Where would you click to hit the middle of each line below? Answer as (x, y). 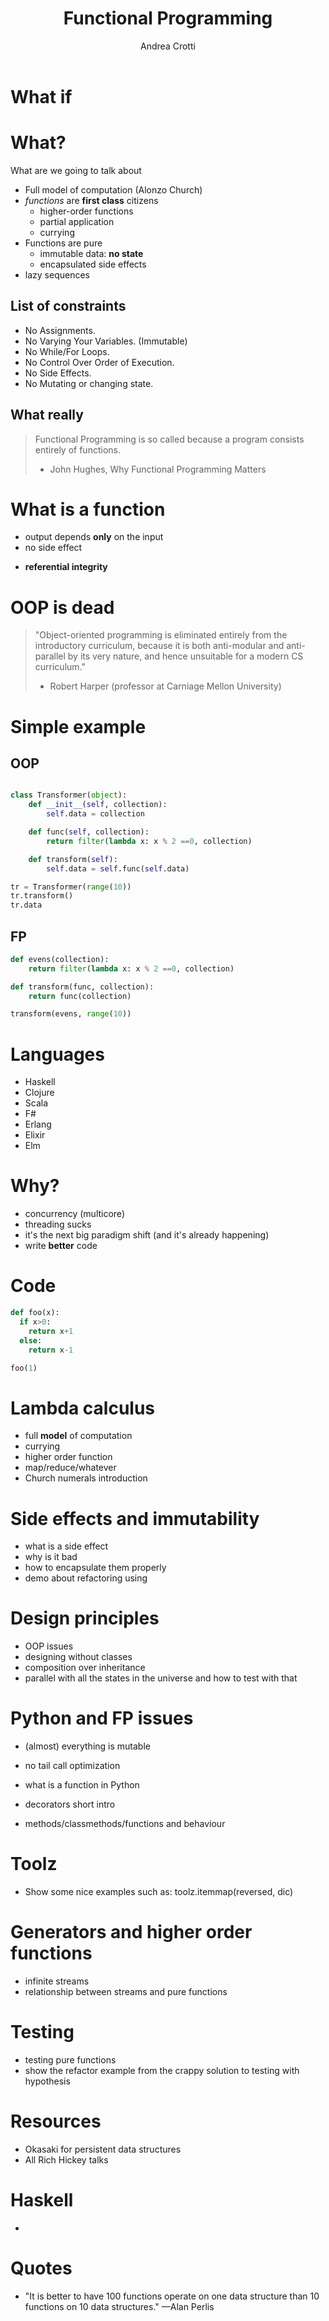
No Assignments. (60, 330)
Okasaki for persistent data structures (103, 2149)
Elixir (35, 1135)
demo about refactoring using (86, 1578)
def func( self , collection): (89, 832)
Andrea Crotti (168, 46)
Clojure (39, 1093)
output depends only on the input (94, 537)
